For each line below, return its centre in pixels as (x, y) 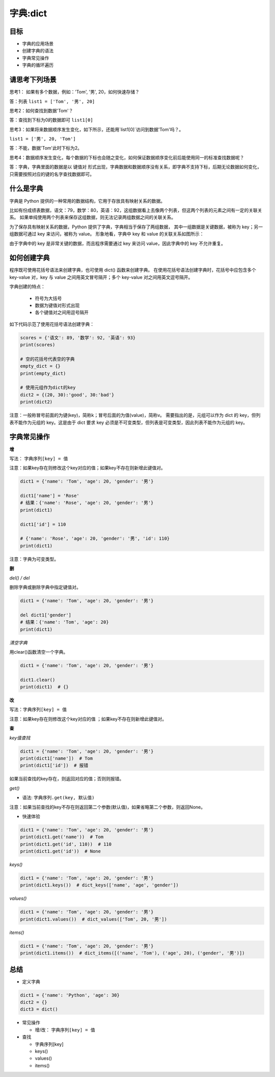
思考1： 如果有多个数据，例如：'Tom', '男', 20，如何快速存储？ (75, 92)
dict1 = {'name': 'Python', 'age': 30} (70, 995)
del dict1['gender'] (46, 615)
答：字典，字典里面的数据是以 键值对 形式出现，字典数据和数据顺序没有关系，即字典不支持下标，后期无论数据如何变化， (135, 167)
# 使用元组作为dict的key (48, 388)
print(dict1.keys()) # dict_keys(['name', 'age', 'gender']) (99, 885)
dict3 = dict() (39, 1009)
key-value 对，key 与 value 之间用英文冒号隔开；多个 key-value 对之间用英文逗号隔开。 (101, 277)
